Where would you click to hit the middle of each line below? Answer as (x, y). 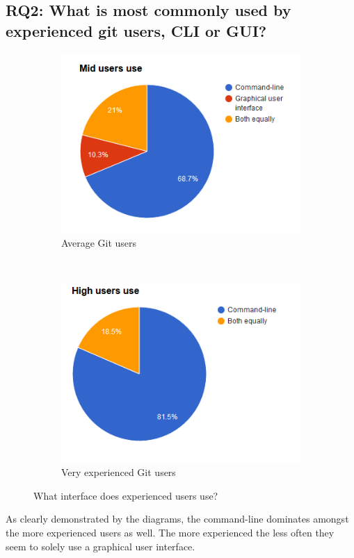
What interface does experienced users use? (126, 495)
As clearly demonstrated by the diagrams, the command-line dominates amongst (177, 519)
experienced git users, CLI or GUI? (136, 30)
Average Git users (99, 242)
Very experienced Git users (119, 472)
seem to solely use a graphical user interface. (100, 546)
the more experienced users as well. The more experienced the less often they (170, 532)
